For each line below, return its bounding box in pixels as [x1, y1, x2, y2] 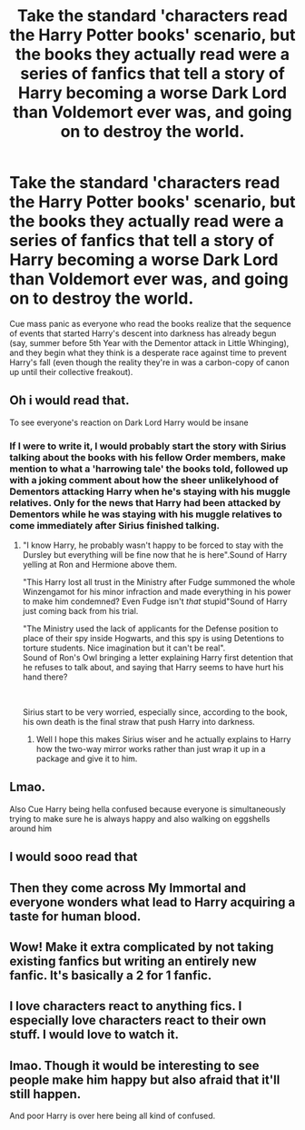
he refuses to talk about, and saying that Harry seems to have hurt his [22, 662, 284, 673]
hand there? [22, 671, 68, 682]
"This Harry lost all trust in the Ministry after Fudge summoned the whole [22, 577, 296, 588]
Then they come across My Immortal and [9, 880, 247, 896]
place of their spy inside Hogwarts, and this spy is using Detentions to [22, 633, 284, 644]
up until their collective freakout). [9, 366, 133, 377]
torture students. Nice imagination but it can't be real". [22, 642, 226, 654]
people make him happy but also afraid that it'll [9, 1072, 280, 1087]
